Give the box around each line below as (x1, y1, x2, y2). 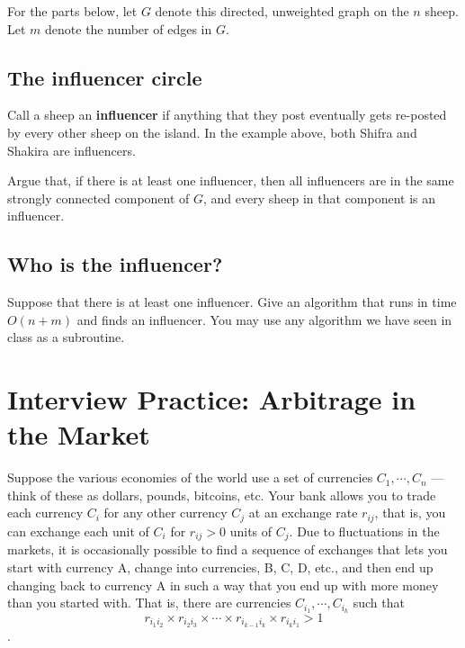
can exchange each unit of (7, 521, 149, 540)
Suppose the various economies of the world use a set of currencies (7, 468, 373, 487)
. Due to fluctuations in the (289, 521, 440, 540)
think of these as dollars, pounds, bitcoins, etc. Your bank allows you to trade (7, 485, 436, 504)
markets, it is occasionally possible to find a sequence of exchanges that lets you (7, 540, 448, 559)
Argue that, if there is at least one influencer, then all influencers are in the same (7, 171, 454, 190)
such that (353, 593, 405, 612)
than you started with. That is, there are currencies (7, 593, 291, 612)
